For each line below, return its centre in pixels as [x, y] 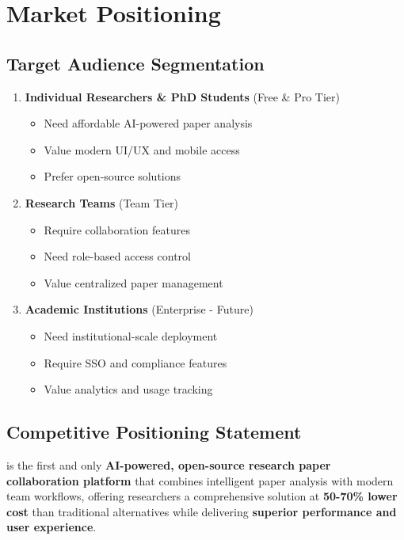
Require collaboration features [117, 229]
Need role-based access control [117, 256]
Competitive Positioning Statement [154, 432]
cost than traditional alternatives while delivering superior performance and [202, 511]
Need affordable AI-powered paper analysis [148, 123]
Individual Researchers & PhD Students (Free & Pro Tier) [182, 96]
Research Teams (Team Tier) [102, 202]
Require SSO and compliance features [135, 362]
